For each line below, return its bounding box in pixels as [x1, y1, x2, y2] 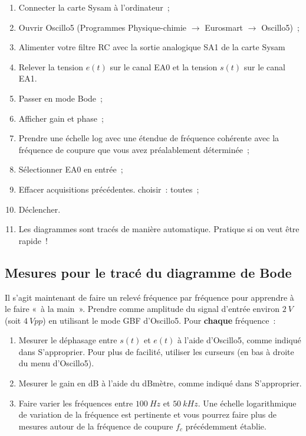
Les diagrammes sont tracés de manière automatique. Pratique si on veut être [18, 223, 300, 235]
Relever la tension [18, 60, 83, 73]
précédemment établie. [185, 419, 266, 432]
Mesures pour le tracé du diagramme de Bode [5, 263, 292, 281]
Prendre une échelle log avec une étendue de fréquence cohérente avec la [18, 132, 279, 144]
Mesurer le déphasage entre [18, 334, 117, 346]
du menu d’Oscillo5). [18, 357, 94, 369]
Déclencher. [18, 203, 61, 215]
